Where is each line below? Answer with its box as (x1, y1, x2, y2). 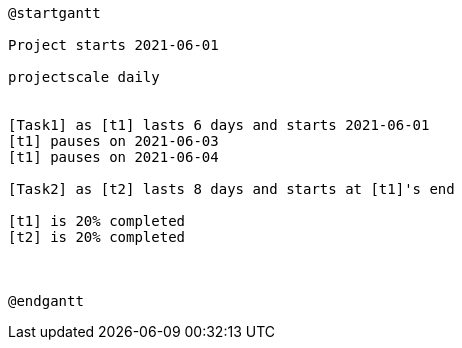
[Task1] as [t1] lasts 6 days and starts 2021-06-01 (8, 117, 430, 133)
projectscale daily (8, 69, 160, 85)
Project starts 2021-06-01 (8, 37, 219, 53)
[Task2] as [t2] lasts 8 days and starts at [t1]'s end (8, 181, 455, 197)
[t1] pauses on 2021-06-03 (8, 133, 219, 149)
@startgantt (8, 5, 101, 21)
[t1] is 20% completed (8, 213, 186, 229)
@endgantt (8, 293, 84, 309)
